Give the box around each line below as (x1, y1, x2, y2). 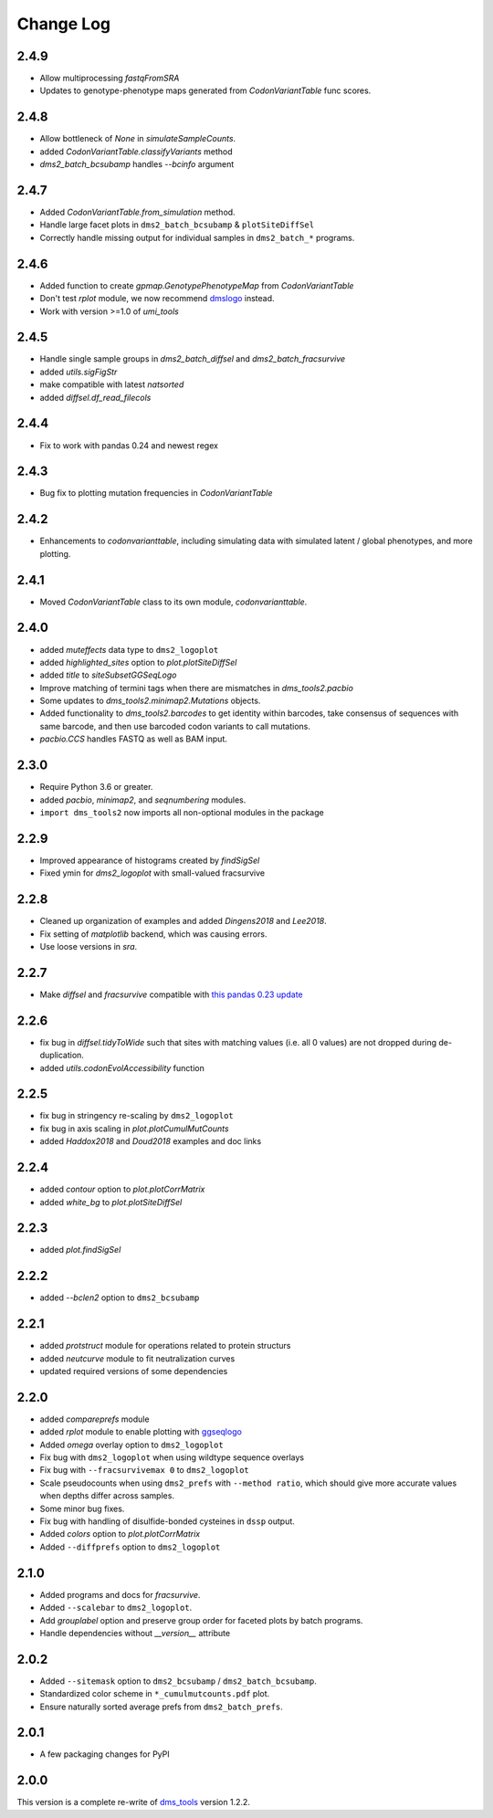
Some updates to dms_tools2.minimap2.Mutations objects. (39, 695, 261, 707)
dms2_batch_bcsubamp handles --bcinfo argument (39, 159, 235, 170)
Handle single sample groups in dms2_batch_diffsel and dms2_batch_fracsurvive (39, 353, 346, 364)
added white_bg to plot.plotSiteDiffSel (39, 1196, 183, 1207)
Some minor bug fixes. (39, 1503, 125, 1514)
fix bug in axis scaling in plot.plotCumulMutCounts (39, 1123, 229, 1134)
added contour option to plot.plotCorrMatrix (39, 1183, 205, 1195)
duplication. (39, 1050, 84, 1061)
